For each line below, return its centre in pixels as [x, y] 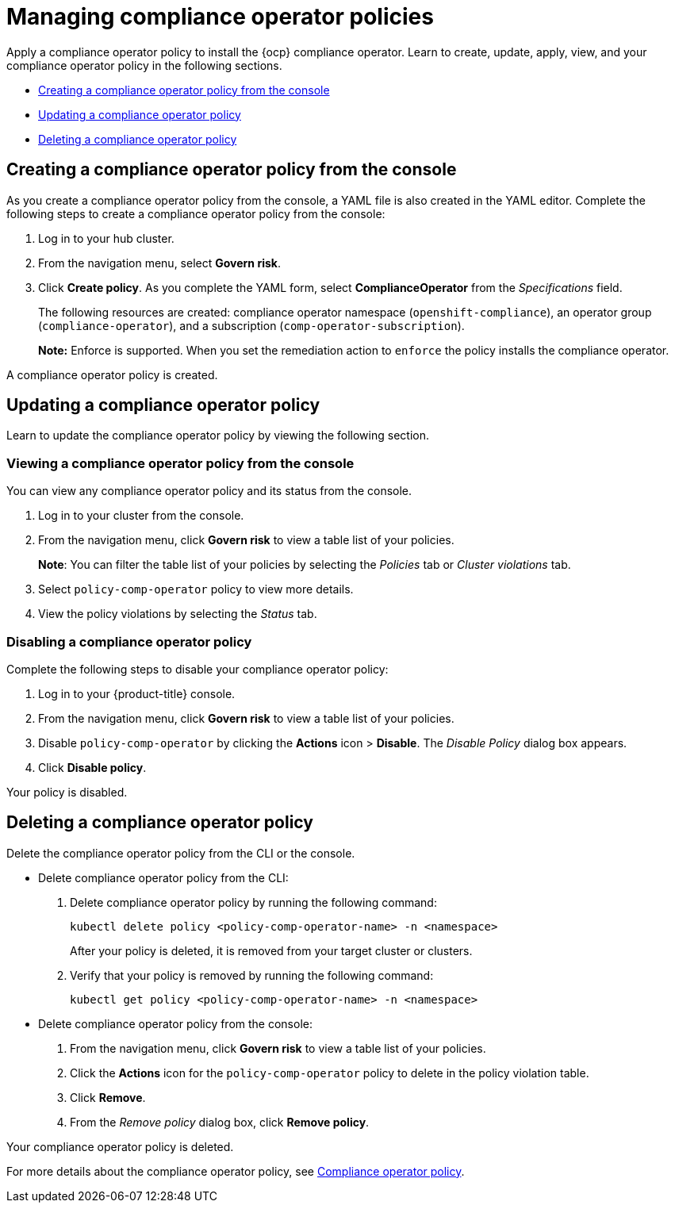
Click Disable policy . [92, 767]
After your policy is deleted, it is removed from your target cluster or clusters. [271, 950]
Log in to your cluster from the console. [141, 516]
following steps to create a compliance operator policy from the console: [196, 213]
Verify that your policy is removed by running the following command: [252, 975]
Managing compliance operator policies [220, 17]
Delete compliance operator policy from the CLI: [163, 877]
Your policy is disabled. [67, 792]
